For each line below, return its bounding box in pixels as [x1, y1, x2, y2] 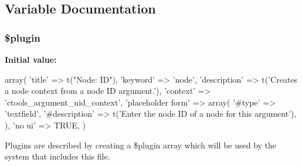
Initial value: [5, 53, 57, 65]
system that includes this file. [5, 150, 110, 162]
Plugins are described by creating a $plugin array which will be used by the [5, 138, 277, 151]
